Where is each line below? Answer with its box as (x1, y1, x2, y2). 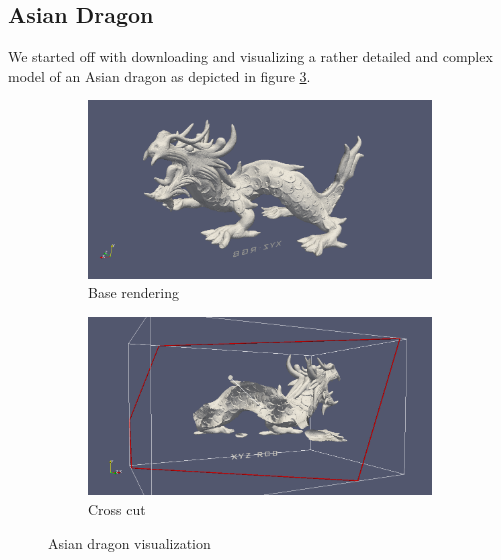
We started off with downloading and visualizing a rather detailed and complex (8, 46, 493, 67)
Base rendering (88, 282, 179, 303)
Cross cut (88, 498, 146, 519)
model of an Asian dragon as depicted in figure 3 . (8, 65, 311, 86)
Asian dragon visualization (48, 532, 211, 553)
